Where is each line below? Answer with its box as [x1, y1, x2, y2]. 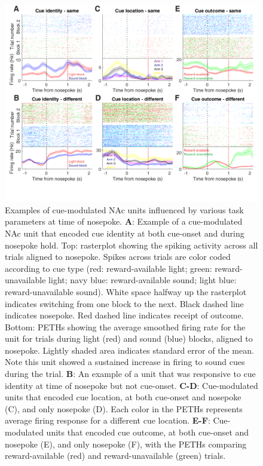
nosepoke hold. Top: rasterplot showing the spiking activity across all [5, 238, 258, 251]
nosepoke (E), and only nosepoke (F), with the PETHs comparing [5, 437, 247, 450]
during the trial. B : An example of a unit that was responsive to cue [5, 367, 256, 380]
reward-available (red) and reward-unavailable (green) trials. [5, 449, 226, 462]
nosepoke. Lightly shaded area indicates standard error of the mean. [5, 344, 254, 356]
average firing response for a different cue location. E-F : [5, 414, 210, 427]
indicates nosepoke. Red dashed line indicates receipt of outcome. [5, 309, 244, 321]
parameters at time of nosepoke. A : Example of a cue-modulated [5, 215, 243, 228]
